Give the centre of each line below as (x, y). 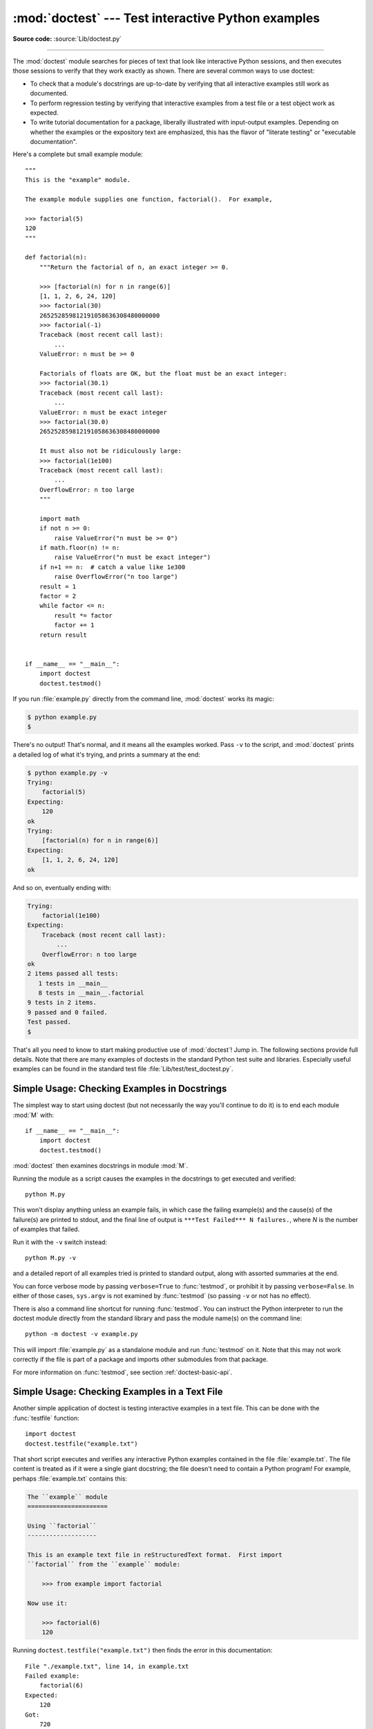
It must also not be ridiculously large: (111, 451)
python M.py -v (51, 1258)
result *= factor (84, 615)
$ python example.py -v (68, 773)
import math (59, 518)
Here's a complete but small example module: (78, 154)
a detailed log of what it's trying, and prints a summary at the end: (106, 755)
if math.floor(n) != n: (79, 548)
